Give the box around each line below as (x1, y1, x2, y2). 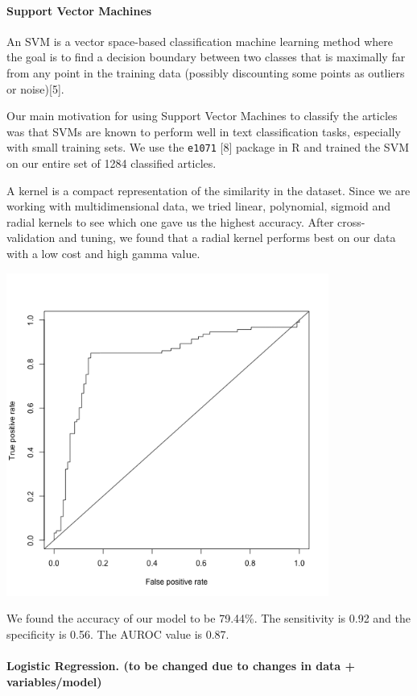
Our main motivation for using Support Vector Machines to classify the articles (6, 107, 398, 124)
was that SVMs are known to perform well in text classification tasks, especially (6, 123, 401, 140)
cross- (337, 213, 365, 230)
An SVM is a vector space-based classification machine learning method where (6, 32, 393, 49)
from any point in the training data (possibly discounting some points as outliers (6, 64, 405, 81)
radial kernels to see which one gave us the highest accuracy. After (6, 213, 334, 230)
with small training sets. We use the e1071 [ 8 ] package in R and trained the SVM (6, 139, 409, 156)
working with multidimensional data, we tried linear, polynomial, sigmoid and (6, 198, 391, 215)
